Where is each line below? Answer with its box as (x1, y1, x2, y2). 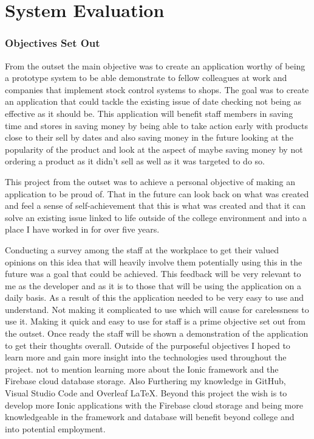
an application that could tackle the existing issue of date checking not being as (5, 95, 301, 108)
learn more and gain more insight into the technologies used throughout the (5, 351, 287, 363)
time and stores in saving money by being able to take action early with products (5, 119, 308, 132)
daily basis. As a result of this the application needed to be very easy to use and (5, 291, 304, 304)
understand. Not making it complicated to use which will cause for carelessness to (5, 303, 309, 315)
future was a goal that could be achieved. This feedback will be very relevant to (5, 267, 301, 280)
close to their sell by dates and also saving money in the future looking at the (5, 131, 293, 144)
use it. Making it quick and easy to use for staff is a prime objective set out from (5, 315, 305, 328)
